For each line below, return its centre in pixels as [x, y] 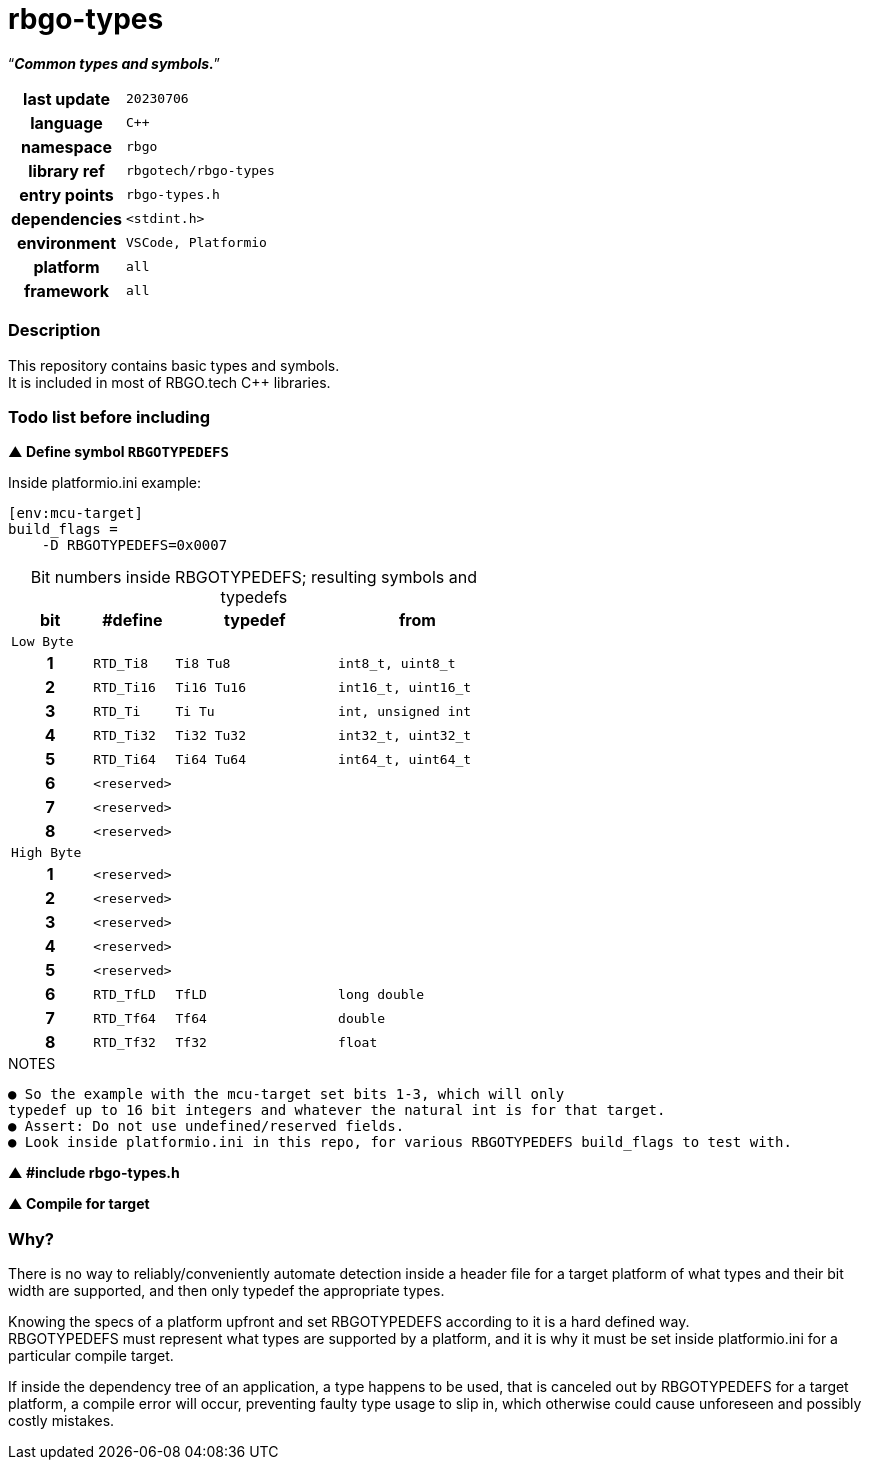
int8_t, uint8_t [397, 663]
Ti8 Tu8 [203, 663]
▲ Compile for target [79, 1204]
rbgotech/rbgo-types [200, 171]
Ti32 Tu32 [210, 735]
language [66, 122]
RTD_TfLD [124, 994]
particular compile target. [91, 1355]
